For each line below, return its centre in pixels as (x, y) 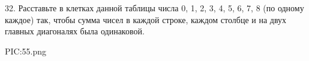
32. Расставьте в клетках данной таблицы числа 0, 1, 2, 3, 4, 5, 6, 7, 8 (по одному (154, 8)
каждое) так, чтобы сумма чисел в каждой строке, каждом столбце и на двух (146, 19)
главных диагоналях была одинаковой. (75, 31)
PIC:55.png (26, 51)
